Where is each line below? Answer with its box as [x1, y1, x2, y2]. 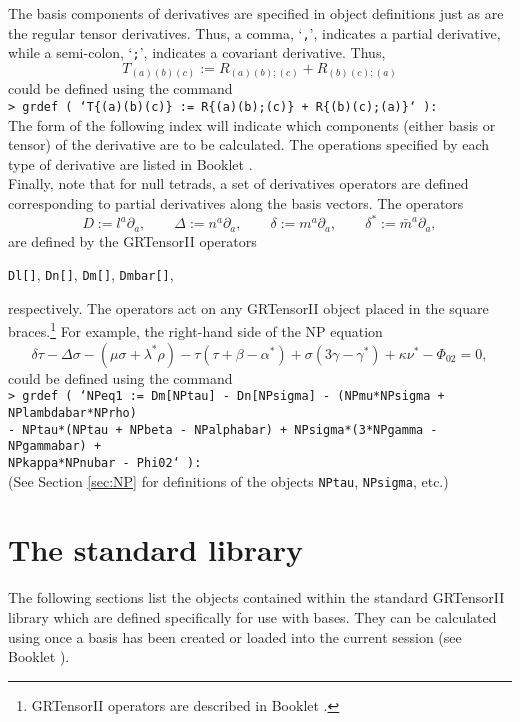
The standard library [8, 529, 303, 570]
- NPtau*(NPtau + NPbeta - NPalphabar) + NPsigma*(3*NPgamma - [8, 422, 438, 437]
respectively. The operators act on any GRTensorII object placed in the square [8, 297, 489, 318]
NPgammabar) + [8, 439, 102, 454]
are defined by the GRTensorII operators [8, 230, 257, 251]
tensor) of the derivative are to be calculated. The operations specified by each [8, 134, 490, 155]
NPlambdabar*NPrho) [8, 405, 137, 420]
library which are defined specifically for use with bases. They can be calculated [8, 606, 497, 627]
